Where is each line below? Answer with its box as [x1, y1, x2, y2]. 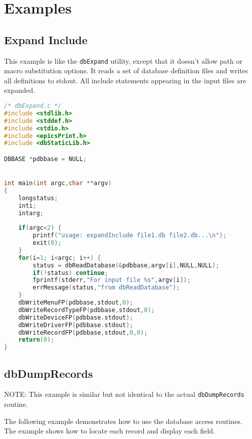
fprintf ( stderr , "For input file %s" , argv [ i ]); [33, 276, 191, 284]
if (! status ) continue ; [33, 269, 108, 276]
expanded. [4, 85, 35, 95]
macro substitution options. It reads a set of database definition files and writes [4, 65, 248, 76]
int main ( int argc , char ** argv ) [4, 180, 112, 187]
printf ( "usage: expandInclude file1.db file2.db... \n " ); [33, 232, 226, 239]
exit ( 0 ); [33, 239, 62, 247]
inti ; [18, 202, 37, 209]
